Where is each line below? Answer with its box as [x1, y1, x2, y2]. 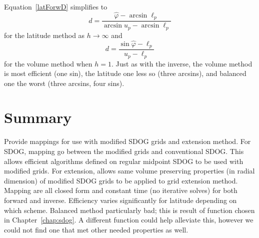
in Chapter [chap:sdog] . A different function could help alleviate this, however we [4, 214, 253, 225]
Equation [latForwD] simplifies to [4, 1, 107, 11]
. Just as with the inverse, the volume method [111, 58, 252, 68]
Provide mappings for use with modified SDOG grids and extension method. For [4, 136, 251, 146]
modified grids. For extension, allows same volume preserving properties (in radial [4, 165, 255, 176]
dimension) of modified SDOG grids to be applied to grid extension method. [4, 175, 238, 185]
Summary [4, 107, 72, 127]
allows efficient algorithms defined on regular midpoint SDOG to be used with [4, 155, 243, 166]
